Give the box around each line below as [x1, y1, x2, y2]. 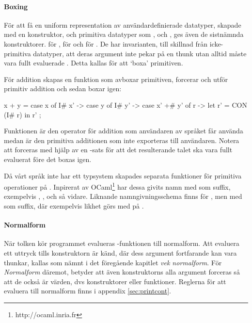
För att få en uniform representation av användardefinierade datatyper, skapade [4, 19, 241, 30]
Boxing [4, 1, 28, 11]
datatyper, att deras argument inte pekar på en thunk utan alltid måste [33, 48, 247, 58]
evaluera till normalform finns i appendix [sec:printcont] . [4, 286, 171, 296]
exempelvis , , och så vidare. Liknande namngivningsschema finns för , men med [4, 191, 242, 201]
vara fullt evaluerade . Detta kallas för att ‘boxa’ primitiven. [4, 58, 183, 68]
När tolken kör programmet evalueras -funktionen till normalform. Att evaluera [4, 238, 239, 248]
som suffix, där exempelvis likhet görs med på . [4, 200, 144, 210]
